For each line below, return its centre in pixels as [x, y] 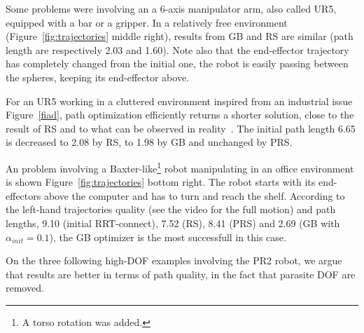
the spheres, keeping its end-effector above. [97, 77]
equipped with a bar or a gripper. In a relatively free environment [147, 22]
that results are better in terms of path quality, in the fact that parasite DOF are [181, 274]
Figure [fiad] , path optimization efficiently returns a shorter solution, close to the [180, 115]
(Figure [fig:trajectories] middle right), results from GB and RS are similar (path [180, 36]
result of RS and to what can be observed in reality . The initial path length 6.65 [181, 128]
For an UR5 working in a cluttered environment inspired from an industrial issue [179, 101]
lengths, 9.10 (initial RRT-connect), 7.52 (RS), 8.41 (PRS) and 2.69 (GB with [173, 223]
